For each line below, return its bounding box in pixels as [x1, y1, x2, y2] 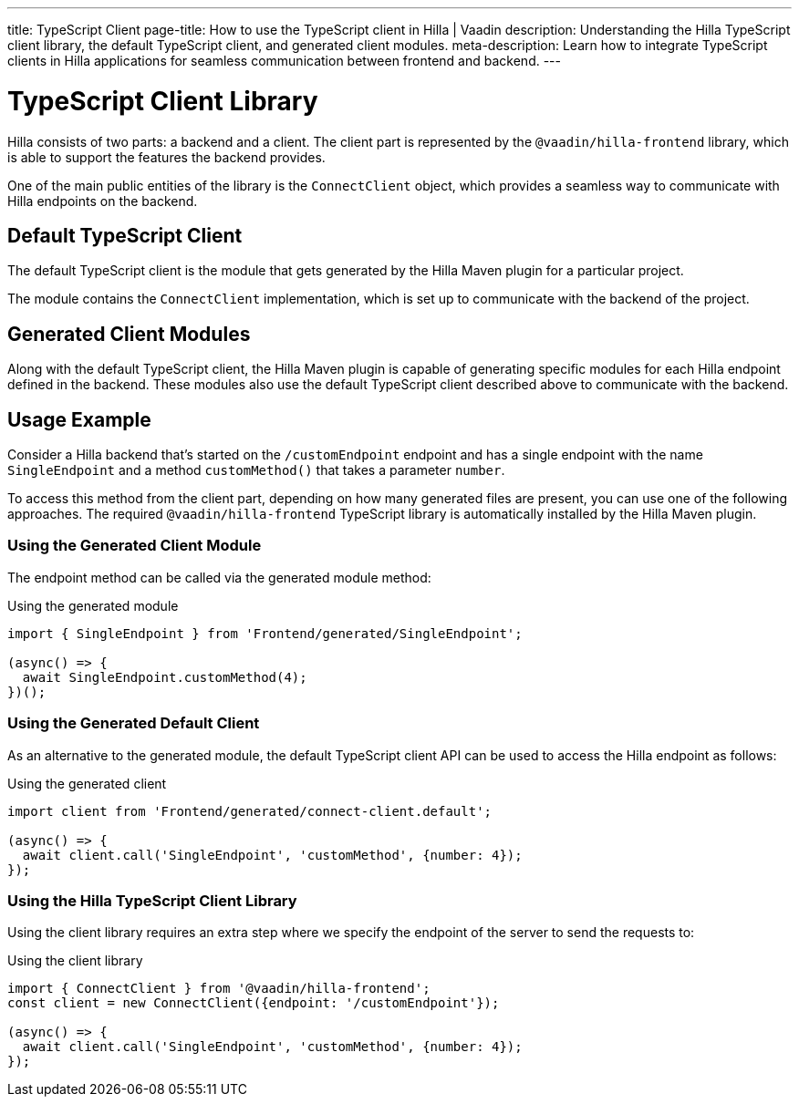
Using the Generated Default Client [7, 714, 260, 733]
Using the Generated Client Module [7, 536, 262, 555]
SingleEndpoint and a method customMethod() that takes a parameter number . [7, 462, 505, 479]
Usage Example [7, 408, 151, 431]
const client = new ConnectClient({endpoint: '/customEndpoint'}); [7, 996, 500, 1011]
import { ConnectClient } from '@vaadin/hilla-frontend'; [7, 981, 431, 996]
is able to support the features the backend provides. [7, 149, 326, 165]
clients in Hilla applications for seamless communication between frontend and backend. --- [7, 53, 561, 68]
